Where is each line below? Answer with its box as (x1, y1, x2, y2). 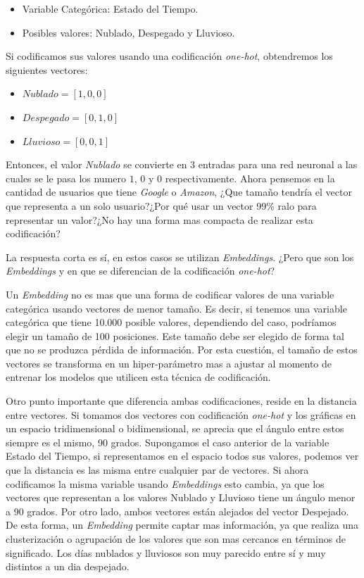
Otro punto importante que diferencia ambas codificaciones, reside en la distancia (6, 394, 357, 408)
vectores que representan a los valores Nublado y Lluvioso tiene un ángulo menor (6, 490, 356, 505)
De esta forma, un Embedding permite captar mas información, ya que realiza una (6, 517, 359, 532)
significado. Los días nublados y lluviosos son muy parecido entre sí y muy (6, 545, 326, 560)
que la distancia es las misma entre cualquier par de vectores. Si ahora (6, 463, 309, 477)
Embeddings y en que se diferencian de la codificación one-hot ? (6, 263, 275, 278)
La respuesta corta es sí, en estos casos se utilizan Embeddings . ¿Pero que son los (6, 249, 354, 264)
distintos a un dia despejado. (6, 559, 130, 574)
